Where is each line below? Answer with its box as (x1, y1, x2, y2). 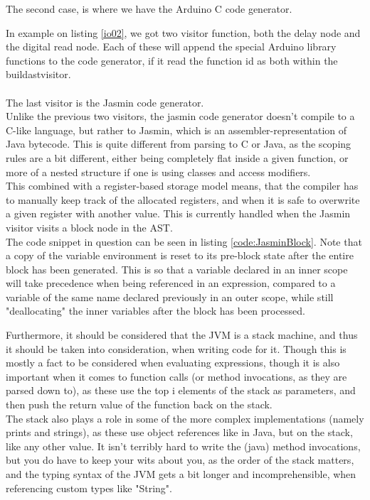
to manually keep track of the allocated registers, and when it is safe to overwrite (6, 192, 360, 207)
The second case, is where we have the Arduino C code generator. (6, 1, 292, 16)
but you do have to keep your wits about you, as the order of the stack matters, (6, 452, 354, 467)
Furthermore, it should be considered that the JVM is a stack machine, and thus (6, 327, 358, 342)
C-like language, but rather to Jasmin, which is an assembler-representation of (6, 122, 347, 137)
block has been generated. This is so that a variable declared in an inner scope (6, 261, 348, 276)
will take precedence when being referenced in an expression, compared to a (6, 276, 336, 290)
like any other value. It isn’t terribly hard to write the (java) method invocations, (6, 438, 361, 453)
